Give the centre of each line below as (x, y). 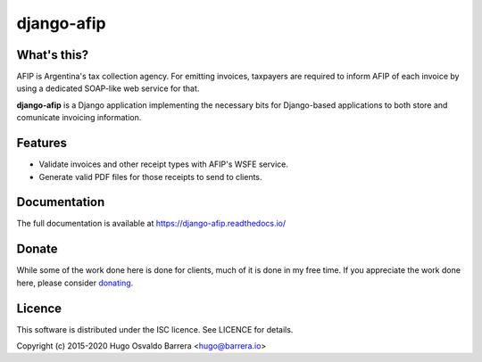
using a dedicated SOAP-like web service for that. (108, 88)
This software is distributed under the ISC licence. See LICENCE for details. (155, 329)
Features (42, 143)
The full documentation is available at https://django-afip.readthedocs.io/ (151, 224)
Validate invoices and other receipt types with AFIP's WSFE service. (164, 164)
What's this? (53, 55)
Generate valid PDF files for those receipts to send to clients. (150, 177)
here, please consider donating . (75, 283)
